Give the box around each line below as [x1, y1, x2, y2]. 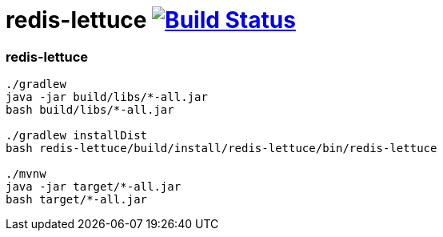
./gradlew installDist [6, 129, 148, 143]
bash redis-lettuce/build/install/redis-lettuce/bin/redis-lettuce [6, 142, 437, 155]
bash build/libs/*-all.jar [6, 103, 174, 117]
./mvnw [6, 167, 46, 181]
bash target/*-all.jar [6, 193, 148, 207]
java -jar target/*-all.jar [6, 180, 182, 194]
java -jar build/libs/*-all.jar [6, 90, 208, 104]
